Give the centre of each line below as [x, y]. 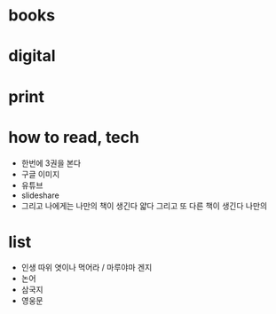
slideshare [40, 195]
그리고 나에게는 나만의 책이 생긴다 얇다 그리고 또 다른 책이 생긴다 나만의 [144, 206]
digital [32, 56]
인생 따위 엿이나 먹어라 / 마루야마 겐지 [87, 268]
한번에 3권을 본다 [51, 163]
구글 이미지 [40, 174]
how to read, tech [74, 137]
